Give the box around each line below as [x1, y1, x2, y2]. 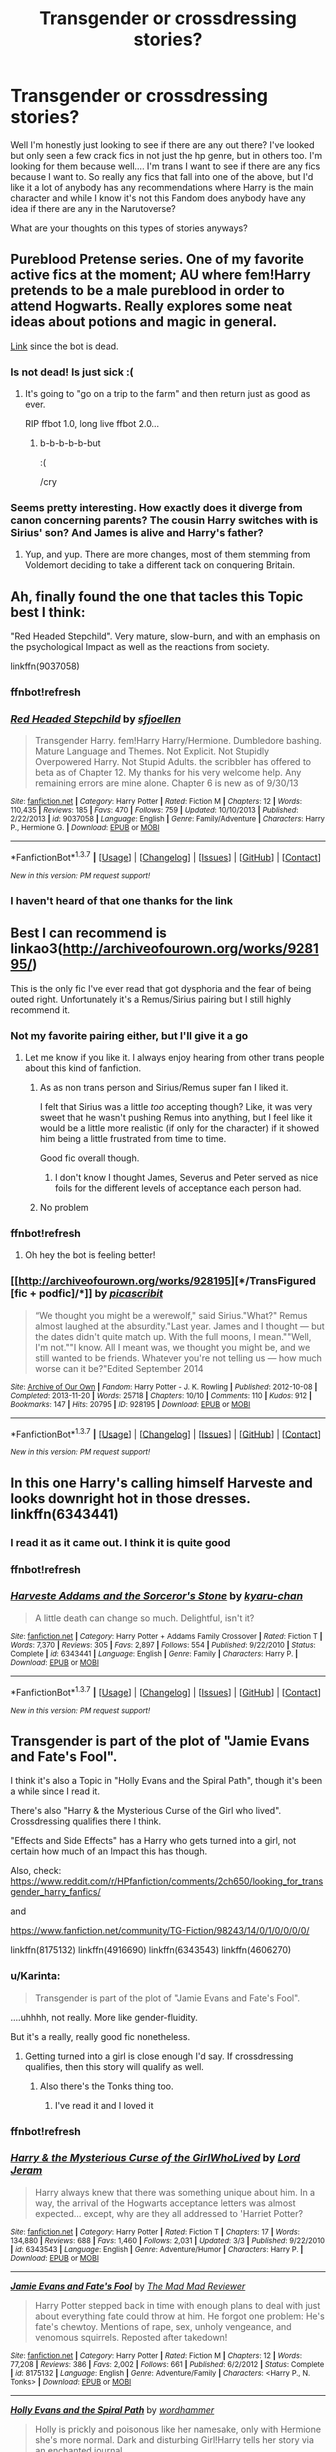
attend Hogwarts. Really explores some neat [10, 298, 293, 315]
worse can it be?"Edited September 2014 [34, 1362, 204, 1374]
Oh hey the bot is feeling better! [24, 1249, 156, 1261]
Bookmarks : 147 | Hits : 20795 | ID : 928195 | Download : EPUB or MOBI [10, 1399, 251, 1409]
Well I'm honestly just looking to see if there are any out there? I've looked [10, 138, 315, 151]
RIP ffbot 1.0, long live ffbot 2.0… [24, 418, 160, 430]
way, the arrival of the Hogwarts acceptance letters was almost [34, 2197, 296, 2209]
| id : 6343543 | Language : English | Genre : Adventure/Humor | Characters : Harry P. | [10, 2244, 304, 2254]
